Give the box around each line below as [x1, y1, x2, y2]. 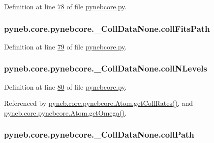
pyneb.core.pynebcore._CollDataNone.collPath [4, 128, 194, 141]
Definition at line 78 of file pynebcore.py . [4, 1, 127, 11]
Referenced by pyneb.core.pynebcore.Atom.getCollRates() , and [4, 98, 193, 108]
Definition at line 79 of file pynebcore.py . [4, 41, 127, 51]
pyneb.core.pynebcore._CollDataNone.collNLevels [4, 62, 207, 74]
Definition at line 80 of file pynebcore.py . [4, 81, 127, 92]
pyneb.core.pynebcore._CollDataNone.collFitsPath [4, 22, 210, 34]
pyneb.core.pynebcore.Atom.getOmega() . [4, 107, 127, 118]
